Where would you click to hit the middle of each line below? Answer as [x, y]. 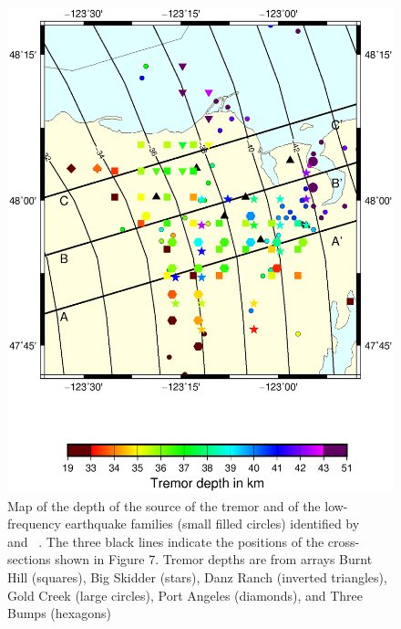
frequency [34, 524]
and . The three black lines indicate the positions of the [166, 541]
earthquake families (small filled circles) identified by [212, 524]
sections [29, 559]
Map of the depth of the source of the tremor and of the [164, 505]
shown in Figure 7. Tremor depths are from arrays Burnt [214, 559]
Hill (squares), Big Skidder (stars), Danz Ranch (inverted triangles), [197, 577]
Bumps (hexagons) [59, 613]
